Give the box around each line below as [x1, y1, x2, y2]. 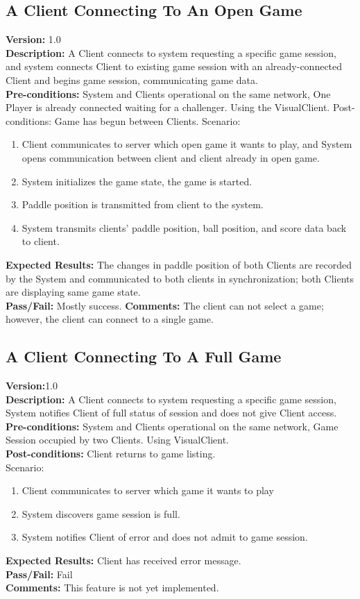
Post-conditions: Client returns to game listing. [6, 446, 216, 461]
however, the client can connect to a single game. [6, 312, 214, 326]
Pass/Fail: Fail [6, 566, 73, 581]
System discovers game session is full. [22, 506, 180, 521]
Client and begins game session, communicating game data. [6, 72, 258, 87]
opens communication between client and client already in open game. [22, 150, 320, 164]
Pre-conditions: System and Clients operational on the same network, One [6, 86, 331, 101]
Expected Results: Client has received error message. [6, 553, 241, 568]
